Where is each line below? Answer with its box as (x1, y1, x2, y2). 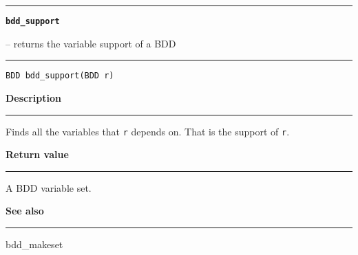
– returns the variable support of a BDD (6, 36, 176, 50)
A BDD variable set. (6, 180, 92, 195)
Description (6, 90, 62, 104)
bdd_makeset (6, 236, 63, 251)
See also (6, 203, 44, 218)
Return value (6, 147, 69, 162)
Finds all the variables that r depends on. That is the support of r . (6, 124, 290, 138)
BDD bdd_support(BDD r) (6, 71, 114, 81)
